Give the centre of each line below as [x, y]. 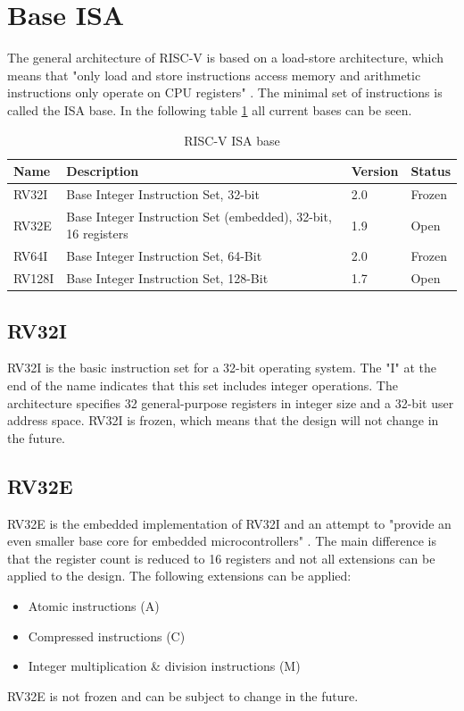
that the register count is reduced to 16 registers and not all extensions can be [221, 558]
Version [375, 171]
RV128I [34, 278]
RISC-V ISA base [232, 140]
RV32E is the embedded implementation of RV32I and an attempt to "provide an [229, 523]
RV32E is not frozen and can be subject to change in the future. [183, 695]
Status [431, 171]
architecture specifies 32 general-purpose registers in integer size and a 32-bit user [231, 402]
